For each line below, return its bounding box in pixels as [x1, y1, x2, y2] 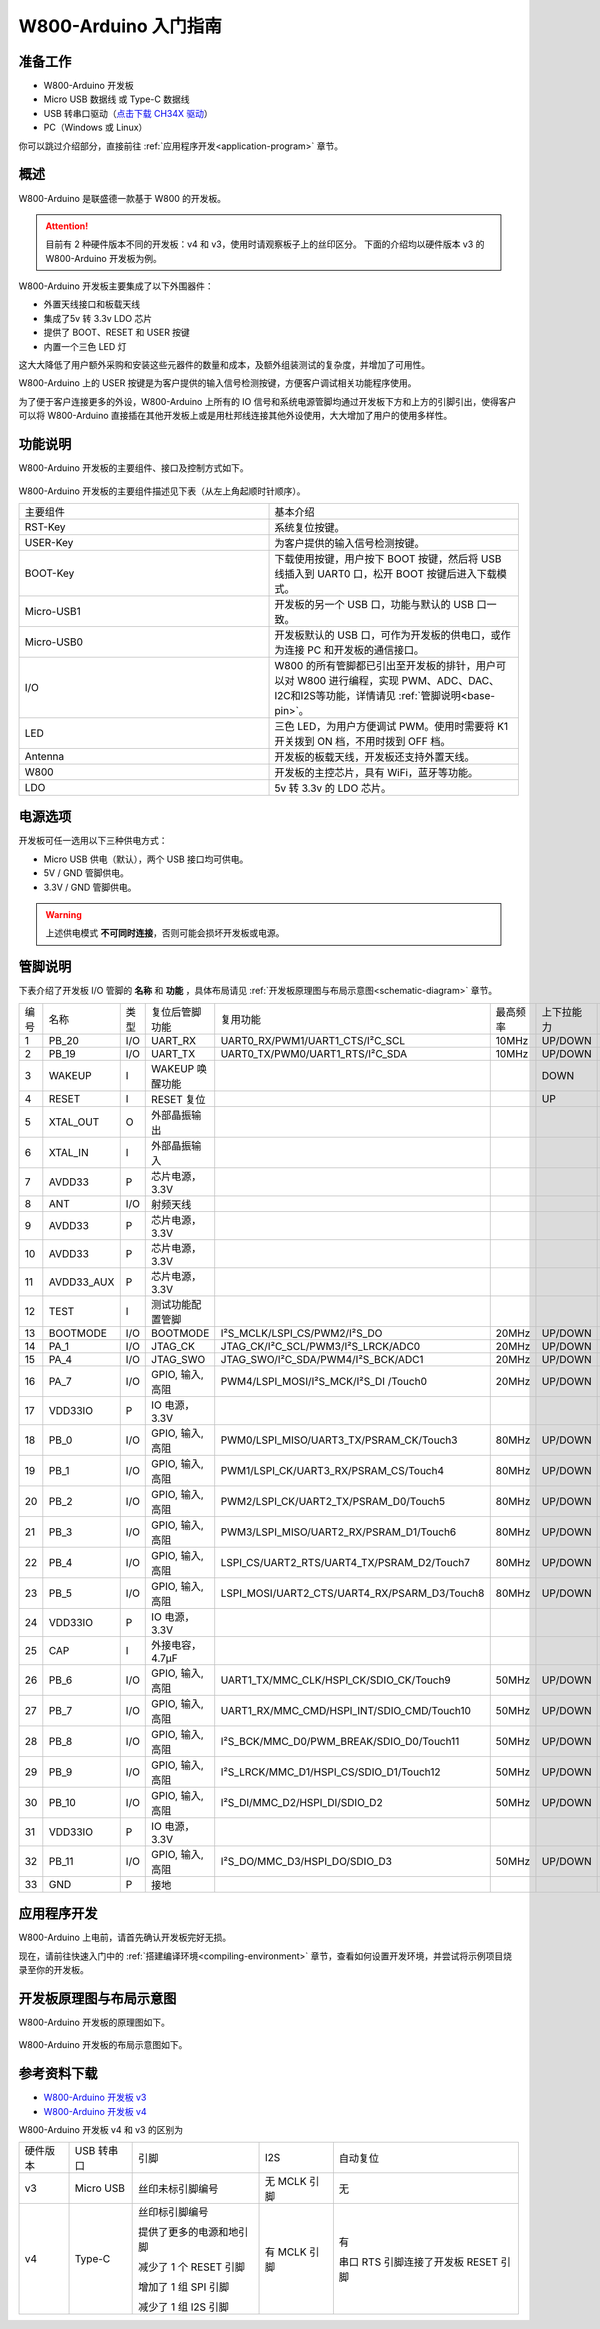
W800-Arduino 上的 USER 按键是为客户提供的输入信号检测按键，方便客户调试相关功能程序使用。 [18, 377, 417, 389]
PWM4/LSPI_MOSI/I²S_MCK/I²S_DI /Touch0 [220, 1374, 427, 1388]
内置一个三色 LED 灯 [43, 340, 127, 352]
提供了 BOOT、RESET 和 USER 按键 [43, 326, 190, 339]
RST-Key [24, 520, 66, 534]
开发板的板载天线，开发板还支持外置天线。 [274, 750, 475, 764]
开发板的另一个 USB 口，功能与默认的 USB [274, 597, 475, 611]
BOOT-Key [24, 566, 75, 580]
